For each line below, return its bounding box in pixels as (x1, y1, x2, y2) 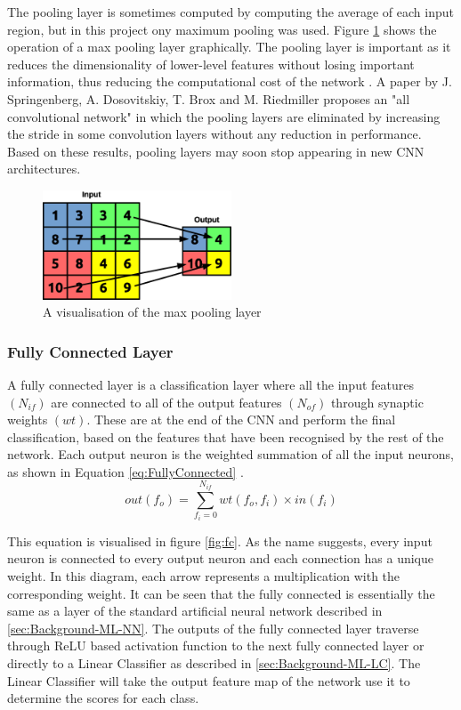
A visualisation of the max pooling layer (43, 303, 262, 321)
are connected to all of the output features (51, 392, 282, 411)
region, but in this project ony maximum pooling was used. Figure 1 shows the (7, 20, 437, 38)
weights (7, 410, 48, 429)
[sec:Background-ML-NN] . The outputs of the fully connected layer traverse (7, 618, 419, 637)
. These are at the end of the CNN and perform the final (86, 410, 396, 429)
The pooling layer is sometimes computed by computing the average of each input (7, 3, 454, 20)
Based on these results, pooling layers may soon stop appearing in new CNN (7, 141, 425, 160)
